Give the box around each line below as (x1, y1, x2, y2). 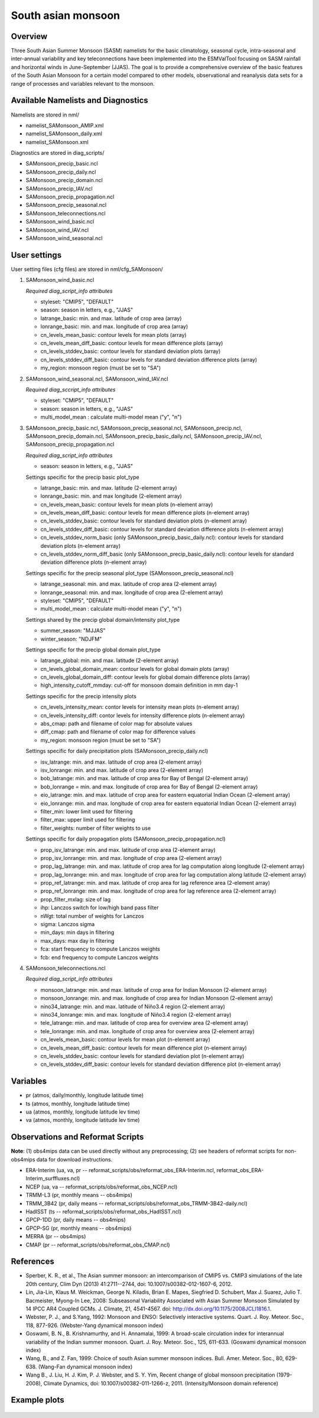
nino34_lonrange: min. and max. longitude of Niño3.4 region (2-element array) (40, 1011, 232, 1018)
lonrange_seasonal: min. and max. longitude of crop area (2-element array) (40, 589, 223, 596)
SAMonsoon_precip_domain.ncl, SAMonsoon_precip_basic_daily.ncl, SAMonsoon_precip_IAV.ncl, (25, 432, 262, 440)
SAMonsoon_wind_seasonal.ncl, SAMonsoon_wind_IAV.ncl (25, 375, 168, 382)
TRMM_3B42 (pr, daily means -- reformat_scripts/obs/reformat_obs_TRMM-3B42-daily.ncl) (25, 1200, 248, 1207)
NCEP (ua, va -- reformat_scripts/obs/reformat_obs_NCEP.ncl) (25, 1183, 178, 1190)
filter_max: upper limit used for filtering (40, 816, 135, 823)
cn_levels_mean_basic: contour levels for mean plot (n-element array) (40, 1036, 211, 1043)
